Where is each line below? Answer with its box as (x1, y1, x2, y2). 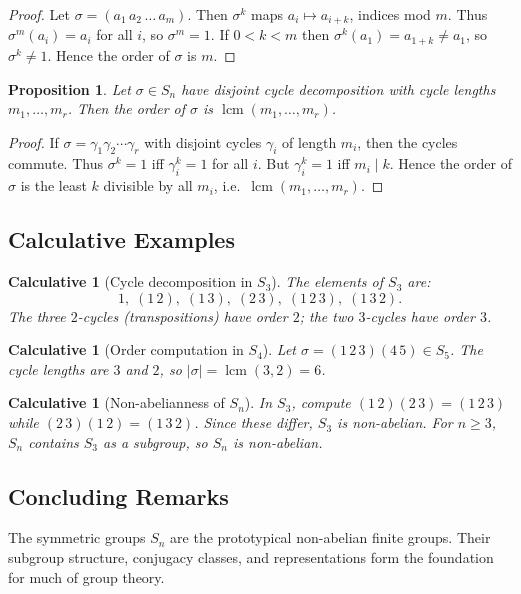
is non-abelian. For (337, 412, 453, 433)
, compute (291, 392, 351, 413)
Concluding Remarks (8, 480, 229, 511)
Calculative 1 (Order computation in (8, 339, 244, 360)
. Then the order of (67, 98, 186, 119)
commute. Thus (8, 153, 103, 174)
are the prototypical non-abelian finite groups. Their (170, 527, 491, 548)
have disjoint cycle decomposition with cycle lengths (181, 78, 496, 99)
